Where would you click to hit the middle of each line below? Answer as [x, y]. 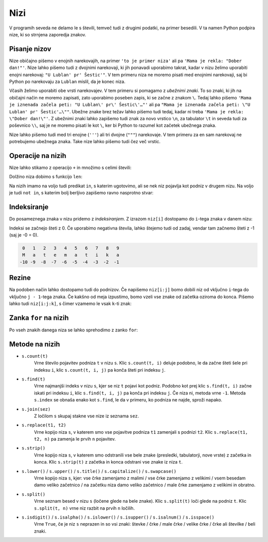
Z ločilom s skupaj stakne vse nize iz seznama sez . [86, 416]
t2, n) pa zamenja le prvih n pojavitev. [75, 439]
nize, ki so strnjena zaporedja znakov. [48, 34]
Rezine [20, 278]
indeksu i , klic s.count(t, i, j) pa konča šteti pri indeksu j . [100, 370]
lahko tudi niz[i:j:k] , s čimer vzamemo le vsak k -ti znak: [70, 304]
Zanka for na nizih [39, 318]
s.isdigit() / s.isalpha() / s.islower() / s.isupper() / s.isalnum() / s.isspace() [118, 517]
